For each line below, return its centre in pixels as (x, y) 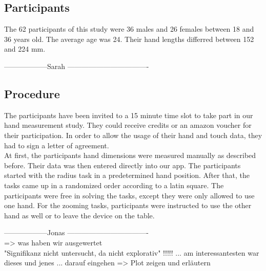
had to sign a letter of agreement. (57, 145)
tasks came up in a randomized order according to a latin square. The (114, 185)
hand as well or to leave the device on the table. (79, 215)
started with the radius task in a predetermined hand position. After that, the (127, 175)
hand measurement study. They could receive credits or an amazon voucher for (128, 125)
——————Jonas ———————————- (76, 232)
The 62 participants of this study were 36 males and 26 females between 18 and (129, 29)
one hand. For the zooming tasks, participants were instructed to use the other (128, 205)
